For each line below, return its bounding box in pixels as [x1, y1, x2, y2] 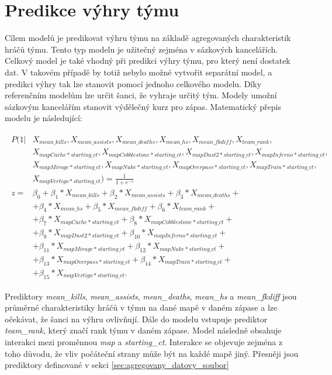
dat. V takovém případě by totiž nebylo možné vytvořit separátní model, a [5, 66, 272, 78]
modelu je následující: [5, 112, 82, 124]
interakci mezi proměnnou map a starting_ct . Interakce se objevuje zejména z [5, 335, 283, 348]
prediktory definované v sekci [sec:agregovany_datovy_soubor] [5, 359, 229, 371]
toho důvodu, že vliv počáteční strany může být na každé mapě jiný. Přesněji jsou [5, 347, 299, 359]
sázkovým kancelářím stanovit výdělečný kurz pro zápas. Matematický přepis [5, 100, 281, 112]
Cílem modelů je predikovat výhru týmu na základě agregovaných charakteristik [5, 32, 291, 44]
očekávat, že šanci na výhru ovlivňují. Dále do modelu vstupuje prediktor [5, 312, 268, 325]
